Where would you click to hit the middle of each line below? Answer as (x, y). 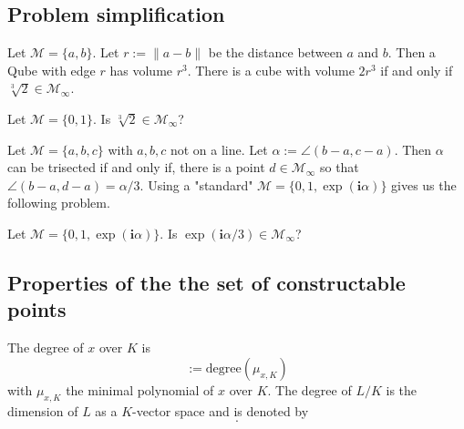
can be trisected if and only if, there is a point (136, 167)
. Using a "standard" (196, 184)
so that (339, 167)
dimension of (43, 410)
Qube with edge (52, 70)
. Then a (412, 52)
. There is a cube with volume (271, 70)
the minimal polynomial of (140, 389)
